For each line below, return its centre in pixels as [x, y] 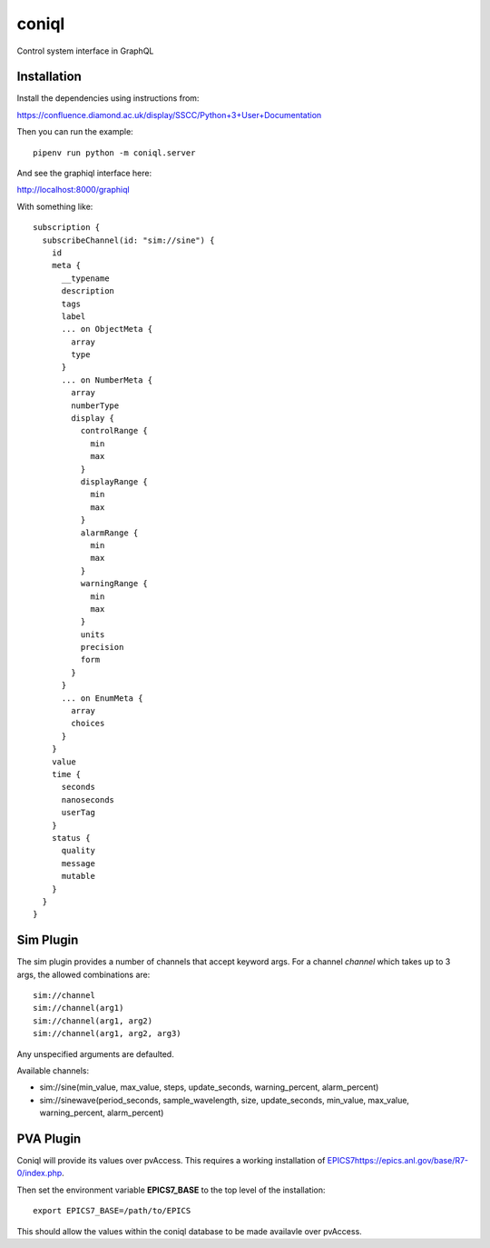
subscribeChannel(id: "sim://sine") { [128, 240]
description [88, 291]
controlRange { [114, 431]
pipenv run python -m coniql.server [114, 153]
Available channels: [53, 1070]
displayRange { [114, 482]
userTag [78, 813]
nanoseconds [88, 799]
